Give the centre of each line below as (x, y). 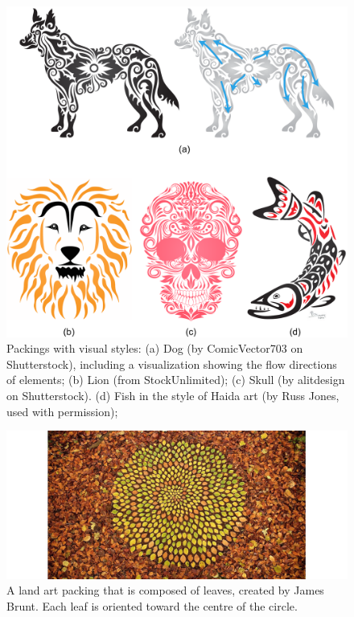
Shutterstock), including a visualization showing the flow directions (172, 364)
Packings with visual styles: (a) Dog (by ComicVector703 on (155, 348)
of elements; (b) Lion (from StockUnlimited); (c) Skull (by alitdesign (176, 380)
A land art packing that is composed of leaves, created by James (165, 590)
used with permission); (62, 411)
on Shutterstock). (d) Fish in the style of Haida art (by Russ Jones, (173, 395)
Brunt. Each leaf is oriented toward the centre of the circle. (152, 606)
